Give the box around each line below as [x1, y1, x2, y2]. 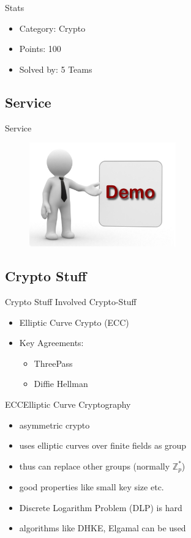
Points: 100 [19, 42, 61, 55]
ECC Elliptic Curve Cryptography [5, 398, 131, 411]
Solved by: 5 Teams [19, 62, 92, 75]
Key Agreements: [19, 336, 84, 349]
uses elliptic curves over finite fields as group [19, 439, 187, 452]
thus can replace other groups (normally [19, 459, 170, 472]
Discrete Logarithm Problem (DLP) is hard [19, 501, 182, 514]
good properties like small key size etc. [19, 481, 164, 493]
